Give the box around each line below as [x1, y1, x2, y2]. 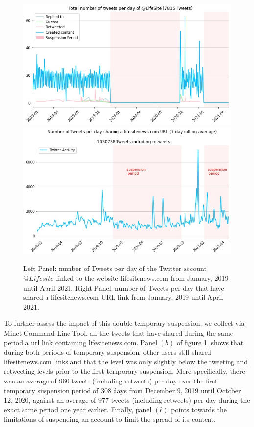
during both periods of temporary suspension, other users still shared [4, 347, 211, 357]
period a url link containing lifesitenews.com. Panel [4, 337, 158, 347]
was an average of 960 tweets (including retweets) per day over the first [4, 375, 218, 385]
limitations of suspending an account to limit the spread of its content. [4, 414, 216, 424]
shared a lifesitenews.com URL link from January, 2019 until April [23, 292, 223, 302]
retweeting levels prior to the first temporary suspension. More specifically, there [4, 366, 245, 376]
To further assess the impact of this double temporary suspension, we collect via [4, 318, 245, 328]
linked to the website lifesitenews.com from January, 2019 [56, 273, 229, 283]
